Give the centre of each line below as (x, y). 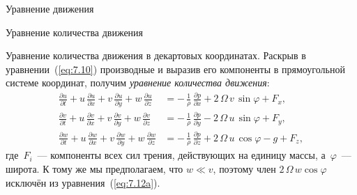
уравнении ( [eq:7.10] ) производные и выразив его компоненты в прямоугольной (175, 69)
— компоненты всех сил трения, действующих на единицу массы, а (181, 155)
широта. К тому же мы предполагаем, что (94, 169)
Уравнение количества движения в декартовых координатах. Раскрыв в (156, 55)
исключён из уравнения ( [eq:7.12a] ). (83, 182)
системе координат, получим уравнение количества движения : (138, 83)
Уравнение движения (50, 8)
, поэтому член (244, 169)
